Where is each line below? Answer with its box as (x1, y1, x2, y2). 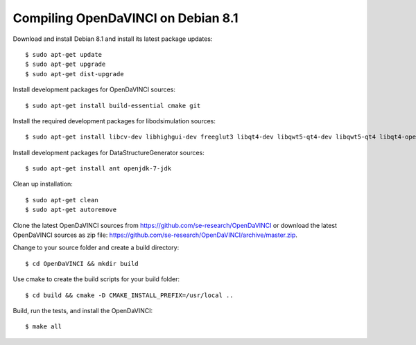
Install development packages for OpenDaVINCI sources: (12, 85, 176, 94)
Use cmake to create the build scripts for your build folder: (12, 275, 180, 283)
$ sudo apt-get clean (25, 196, 98, 204)
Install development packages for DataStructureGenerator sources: (12, 148, 205, 157)
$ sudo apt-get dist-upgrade (25, 70, 124, 78)
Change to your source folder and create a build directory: (12, 243, 180, 252)
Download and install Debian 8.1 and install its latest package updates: (12, 35, 213, 43)
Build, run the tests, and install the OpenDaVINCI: (12, 306, 153, 315)
